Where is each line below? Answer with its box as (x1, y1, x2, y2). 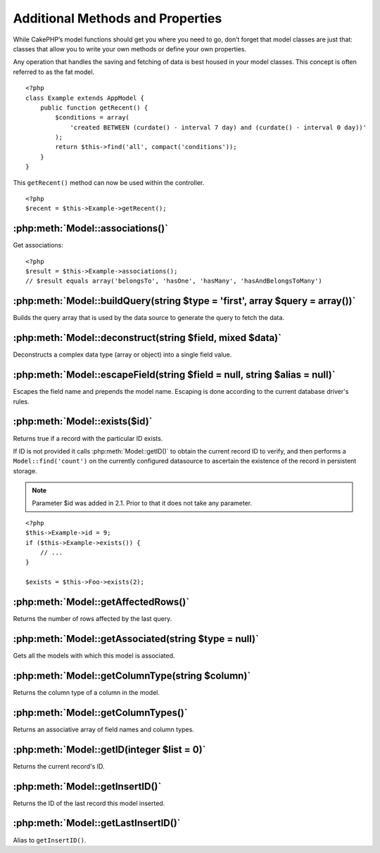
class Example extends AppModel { (25, 94, 144, 102)
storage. (13, 466, 38, 475)
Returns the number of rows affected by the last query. (13, 615, 172, 623)
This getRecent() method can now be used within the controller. (13, 178, 205, 186)
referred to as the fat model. (13, 68, 95, 76)
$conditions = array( (55, 113, 130, 122)
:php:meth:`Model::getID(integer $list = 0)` (13, 743, 206, 755)
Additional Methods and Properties (13, 11, 222, 26)
